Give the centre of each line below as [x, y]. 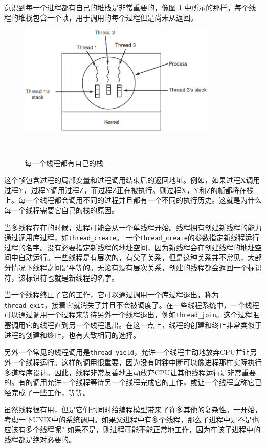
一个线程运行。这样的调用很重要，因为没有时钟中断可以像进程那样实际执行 [136, 362]
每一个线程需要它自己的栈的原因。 [61, 210]
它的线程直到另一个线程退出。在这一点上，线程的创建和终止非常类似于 [143, 325]
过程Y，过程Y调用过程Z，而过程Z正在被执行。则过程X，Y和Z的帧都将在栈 [129, 190]
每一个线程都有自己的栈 [64, 163]
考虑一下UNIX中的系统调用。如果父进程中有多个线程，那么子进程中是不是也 [132, 419]
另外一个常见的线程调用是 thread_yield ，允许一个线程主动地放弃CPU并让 [127, 352]
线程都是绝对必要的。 [40, 440]
